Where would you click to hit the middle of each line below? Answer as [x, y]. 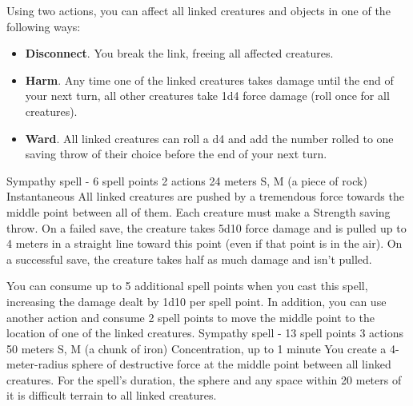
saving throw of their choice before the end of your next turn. [176, 154]
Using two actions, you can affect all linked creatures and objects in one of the [198, 10]
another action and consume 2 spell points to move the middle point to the [190, 317]
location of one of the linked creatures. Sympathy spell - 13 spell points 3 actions [205, 333]
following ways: [44, 26]
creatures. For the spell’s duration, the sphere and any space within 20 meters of [204, 379]
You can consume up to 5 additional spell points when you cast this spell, [187, 286]
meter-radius [38, 364]
